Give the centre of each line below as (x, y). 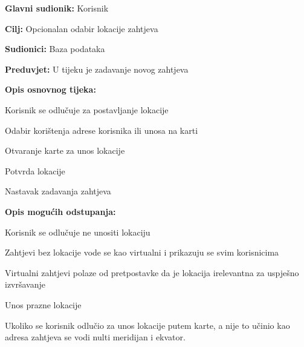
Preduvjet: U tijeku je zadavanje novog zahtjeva (97, 69)
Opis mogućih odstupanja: (60, 211)
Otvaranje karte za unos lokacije (65, 150)
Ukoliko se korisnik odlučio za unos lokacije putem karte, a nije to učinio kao (147, 325)
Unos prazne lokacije (43, 304)
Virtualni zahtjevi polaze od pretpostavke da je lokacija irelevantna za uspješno (152, 272)
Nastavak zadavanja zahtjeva (58, 191)
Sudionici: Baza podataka (55, 49)
